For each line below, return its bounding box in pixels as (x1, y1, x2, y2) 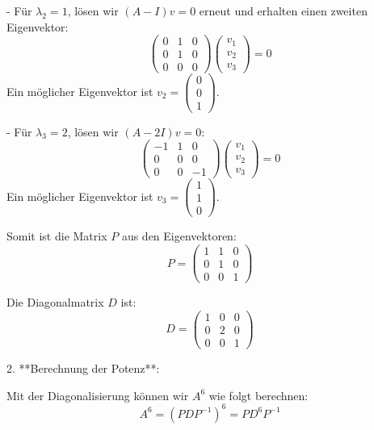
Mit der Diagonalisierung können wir (6, 386, 189, 403)
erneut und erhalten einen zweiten (199, 2, 368, 19)
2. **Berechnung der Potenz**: (6, 359, 160, 376)
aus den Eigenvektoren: (121, 228, 237, 244)
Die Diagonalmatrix (6, 294, 104, 311)
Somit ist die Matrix (6, 228, 107, 244)
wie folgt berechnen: (208, 386, 309, 403)
